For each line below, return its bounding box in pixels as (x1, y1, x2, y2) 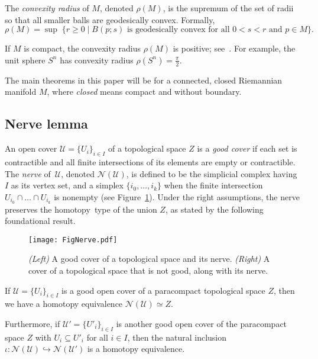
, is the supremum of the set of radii (163, 2, 294, 14)
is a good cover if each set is (197, 142, 297, 155)
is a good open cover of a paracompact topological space (61, 284, 265, 296)
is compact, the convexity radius (24, 42, 141, 55)
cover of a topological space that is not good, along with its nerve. (28, 264, 268, 277)
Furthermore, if (5, 318, 60, 330)
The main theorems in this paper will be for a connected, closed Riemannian (5, 73, 283, 86)
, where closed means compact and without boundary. (47, 85, 242, 98)
